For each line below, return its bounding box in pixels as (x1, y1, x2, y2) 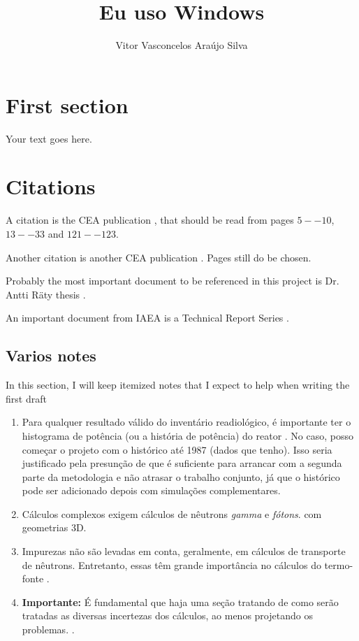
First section (6, 90, 129, 119)
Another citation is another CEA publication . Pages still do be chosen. (6, 250, 312, 264)
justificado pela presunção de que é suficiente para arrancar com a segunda (22, 456, 342, 470)
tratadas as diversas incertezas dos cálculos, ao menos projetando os (22, 608, 313, 623)
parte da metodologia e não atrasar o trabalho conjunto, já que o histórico (22, 469, 340, 484)
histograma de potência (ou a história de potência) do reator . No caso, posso (22, 428, 353, 442)
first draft (6, 391, 47, 405)
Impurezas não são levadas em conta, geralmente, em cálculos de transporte (22, 544, 346, 559)
